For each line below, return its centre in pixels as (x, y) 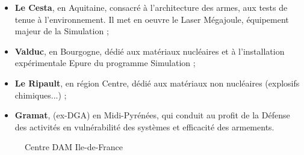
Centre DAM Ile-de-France (74, 147)
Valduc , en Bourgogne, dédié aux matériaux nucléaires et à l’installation (150, 51)
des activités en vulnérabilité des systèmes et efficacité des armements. (144, 126)
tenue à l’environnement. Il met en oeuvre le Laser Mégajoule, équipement (152, 19)
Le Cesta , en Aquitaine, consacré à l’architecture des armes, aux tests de (151, 7)
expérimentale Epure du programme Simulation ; (105, 63)
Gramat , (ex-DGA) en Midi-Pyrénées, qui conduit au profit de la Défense (152, 115)
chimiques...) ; (41, 95)
